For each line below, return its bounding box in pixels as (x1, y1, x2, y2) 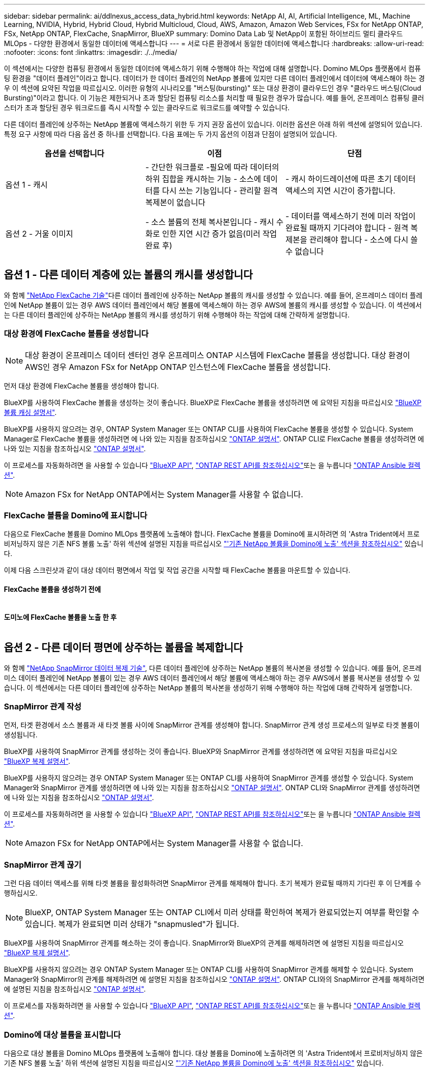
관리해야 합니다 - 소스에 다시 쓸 (309, 235, 418, 244)
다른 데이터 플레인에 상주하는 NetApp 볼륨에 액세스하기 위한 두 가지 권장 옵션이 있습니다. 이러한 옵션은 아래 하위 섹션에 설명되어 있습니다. (4, 120, 423, 128)
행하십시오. (4, 889, 38, 898)
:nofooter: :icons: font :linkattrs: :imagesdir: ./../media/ (4, 48, 177, 56)
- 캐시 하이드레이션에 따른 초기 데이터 (285, 174, 416, 184)
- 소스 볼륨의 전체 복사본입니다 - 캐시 (145, 217, 274, 227)
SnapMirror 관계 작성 (4, 702, 82, 711)
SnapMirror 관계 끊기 (4, 859, 82, 870)
